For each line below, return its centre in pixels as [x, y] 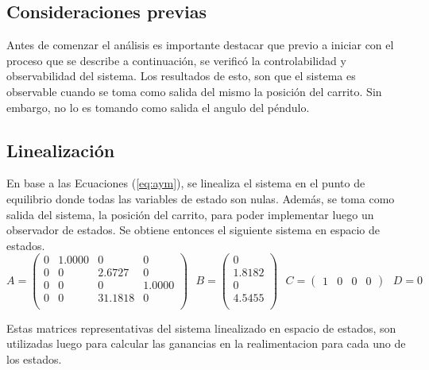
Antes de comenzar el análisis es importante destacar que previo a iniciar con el [200, 45]
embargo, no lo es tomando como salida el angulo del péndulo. [158, 107]
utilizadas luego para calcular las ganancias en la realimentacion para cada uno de [206, 343]
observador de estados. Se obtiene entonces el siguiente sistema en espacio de [193, 230]
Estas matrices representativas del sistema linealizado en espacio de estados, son [201, 328]
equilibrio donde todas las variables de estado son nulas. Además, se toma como [201, 198]
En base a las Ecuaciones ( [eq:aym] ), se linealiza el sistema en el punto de [186, 183]
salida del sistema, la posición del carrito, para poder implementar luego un [190, 214]
